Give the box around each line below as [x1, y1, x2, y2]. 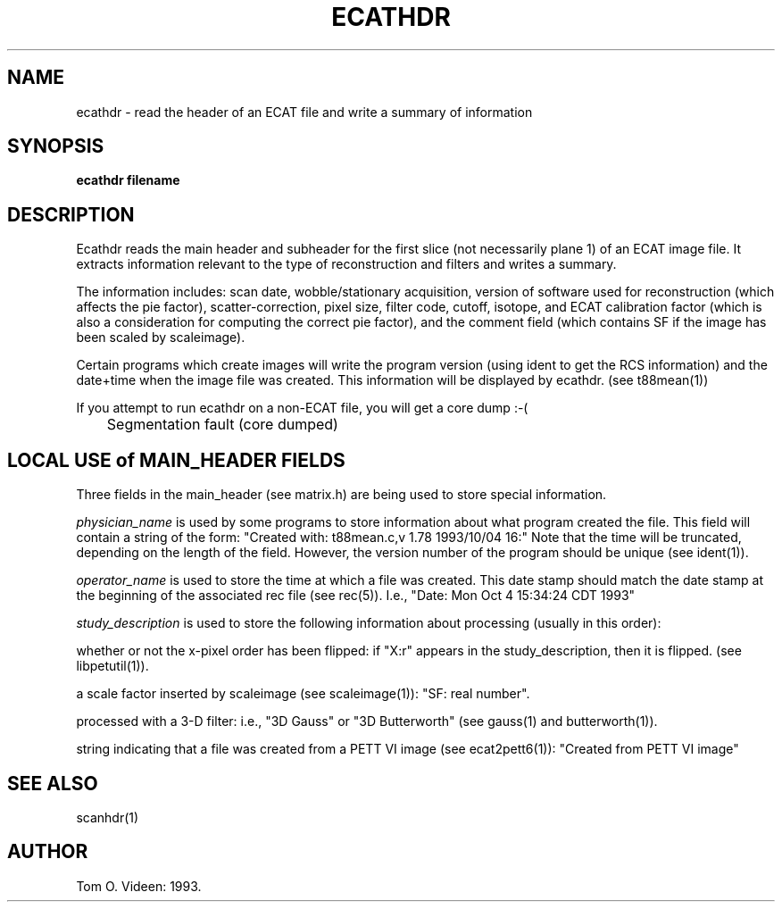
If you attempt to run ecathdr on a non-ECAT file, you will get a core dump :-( [76, 400, 528, 416]
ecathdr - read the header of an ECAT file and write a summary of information [76, 104, 533, 120]
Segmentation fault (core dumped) [106, 415, 338, 434]
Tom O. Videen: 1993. [76, 878, 202, 894]
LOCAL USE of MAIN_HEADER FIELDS [7, 448, 345, 471]
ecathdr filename [76, 172, 180, 188]
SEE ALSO [7, 771, 98, 795]
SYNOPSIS [7, 135, 104, 158]
